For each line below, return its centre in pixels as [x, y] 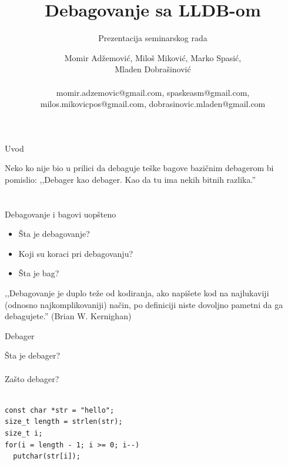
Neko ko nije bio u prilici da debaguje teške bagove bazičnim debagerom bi [139, 168]
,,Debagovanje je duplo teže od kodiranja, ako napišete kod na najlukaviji [137, 293]
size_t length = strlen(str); [64, 422]
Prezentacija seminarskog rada [153, 38]
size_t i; [24, 433]
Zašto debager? [32, 378]
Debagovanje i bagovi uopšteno [61, 214]
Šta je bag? [39, 273]
